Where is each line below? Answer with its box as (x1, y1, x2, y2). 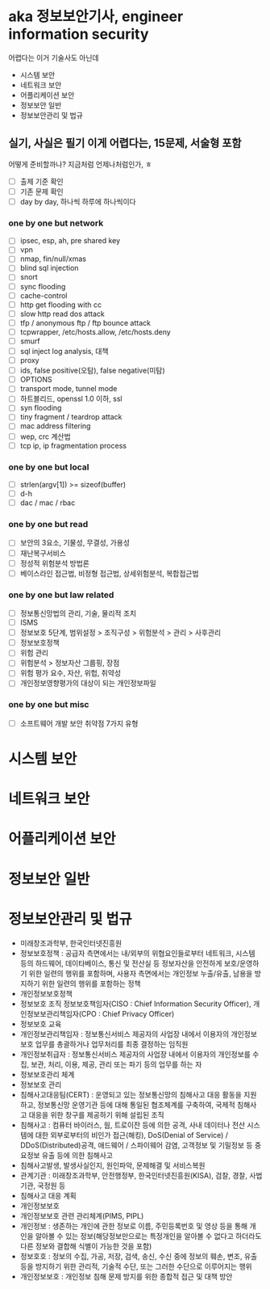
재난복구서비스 (19, 548, 66, 558)
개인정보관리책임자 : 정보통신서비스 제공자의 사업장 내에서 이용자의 (19, 1029, 230, 1038)
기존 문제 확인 (19, 187, 64, 196)
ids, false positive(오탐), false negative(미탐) (19, 365, 165, 376)
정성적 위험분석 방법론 (19, 558, 90, 568)
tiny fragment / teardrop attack (19, 412, 123, 422)
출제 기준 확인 (19, 176, 64, 186)
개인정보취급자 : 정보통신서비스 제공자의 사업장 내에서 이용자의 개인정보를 (19, 1049, 251, 1059)
